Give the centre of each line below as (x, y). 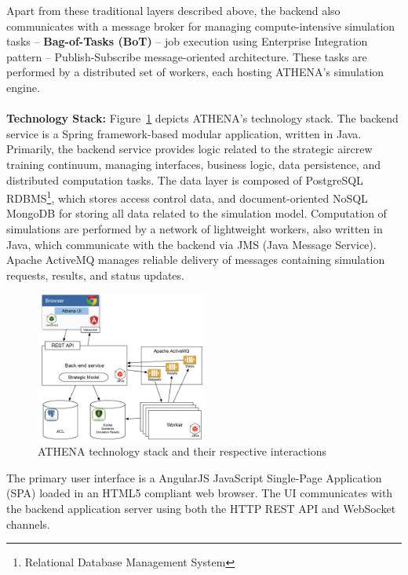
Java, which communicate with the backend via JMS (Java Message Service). (191, 244)
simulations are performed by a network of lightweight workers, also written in (195, 228)
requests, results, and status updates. (95, 275)
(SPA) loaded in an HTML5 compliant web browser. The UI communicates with (200, 493)
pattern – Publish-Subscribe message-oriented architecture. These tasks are (187, 56)
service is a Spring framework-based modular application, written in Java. (184, 133)
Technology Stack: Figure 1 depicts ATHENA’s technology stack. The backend (202, 118)
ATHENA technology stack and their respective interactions (182, 451)
